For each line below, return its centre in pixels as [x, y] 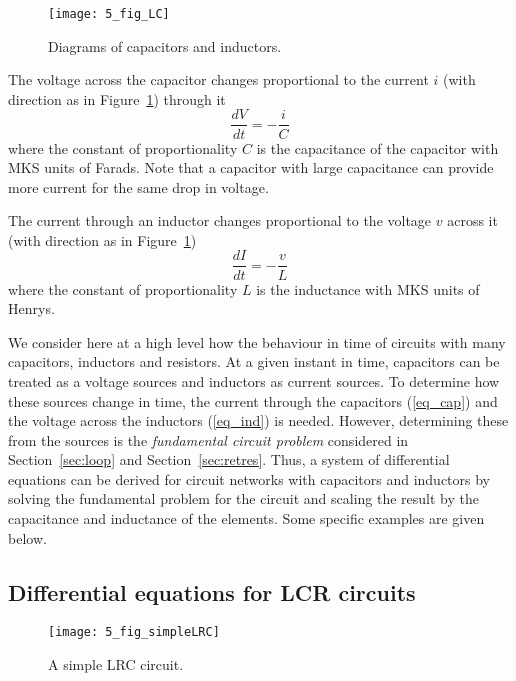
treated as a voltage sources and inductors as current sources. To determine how [254, 380]
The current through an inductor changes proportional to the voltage [220, 220]
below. [27, 537]
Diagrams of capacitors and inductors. [165, 45]
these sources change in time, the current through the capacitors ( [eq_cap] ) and [253, 400]
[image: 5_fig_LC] [109, 14]
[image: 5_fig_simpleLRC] [134, 632]
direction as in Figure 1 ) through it [117, 98]
